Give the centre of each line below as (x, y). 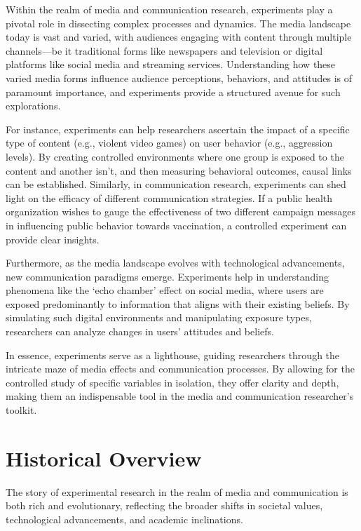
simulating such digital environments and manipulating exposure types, (159, 317)
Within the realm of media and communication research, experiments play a (169, 9)
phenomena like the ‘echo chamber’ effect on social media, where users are (165, 290)
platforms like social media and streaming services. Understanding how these (171, 64)
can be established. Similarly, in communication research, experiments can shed (176, 184)
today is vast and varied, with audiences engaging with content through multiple (179, 37)
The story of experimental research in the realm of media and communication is (177, 491)
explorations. (33, 106)
